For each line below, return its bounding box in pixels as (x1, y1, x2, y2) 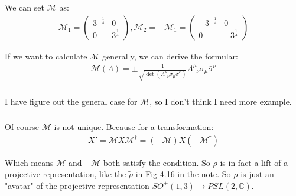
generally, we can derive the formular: (102, 49, 238, 62)
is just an (240, 168, 274, 180)
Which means (5, 156, 54, 168)
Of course (5, 120, 40, 132)
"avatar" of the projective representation (5, 179, 149, 191)
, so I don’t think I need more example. (149, 95, 292, 108)
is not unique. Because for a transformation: (54, 120, 214, 132)
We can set (5, 1, 44, 13)
